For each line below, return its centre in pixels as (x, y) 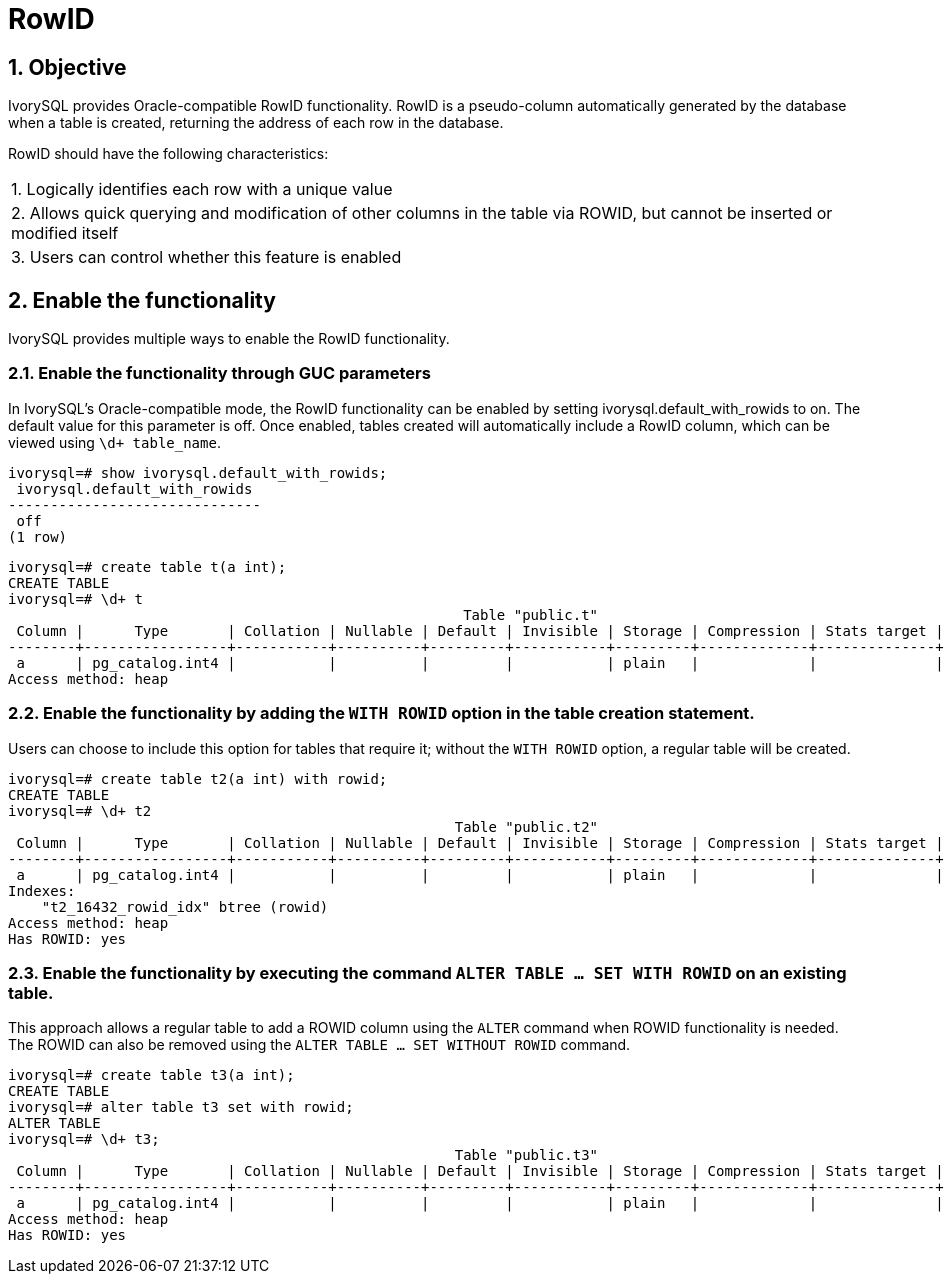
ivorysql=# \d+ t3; (84, 1139)
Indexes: (42, 890)
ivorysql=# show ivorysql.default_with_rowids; (198, 472)
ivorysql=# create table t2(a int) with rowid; (198, 778)
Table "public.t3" (526, 1155)
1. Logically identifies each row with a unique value (202, 189)
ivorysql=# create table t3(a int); (151, 1075)
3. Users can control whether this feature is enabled (206, 257)
